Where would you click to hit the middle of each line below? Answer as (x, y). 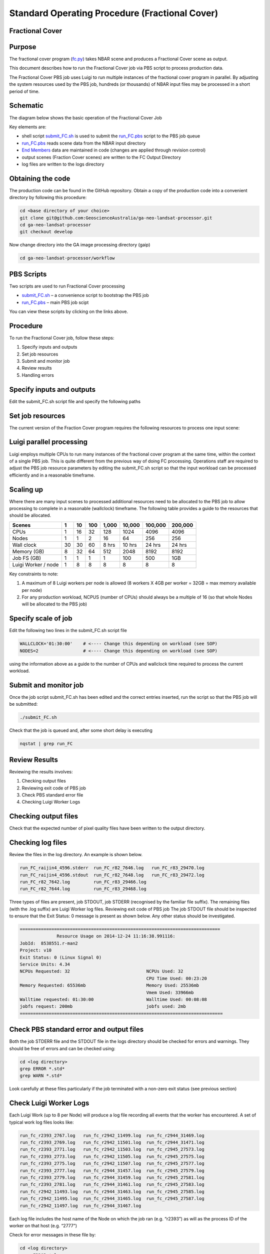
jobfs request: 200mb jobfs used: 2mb (103, 1006)
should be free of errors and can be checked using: (62, 1048)
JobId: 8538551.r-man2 (49, 943)
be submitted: (23, 704)
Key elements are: (28, 127)
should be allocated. (30, 515)
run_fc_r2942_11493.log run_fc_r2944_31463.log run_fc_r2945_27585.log (112, 1192)
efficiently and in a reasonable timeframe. (52, 475)
